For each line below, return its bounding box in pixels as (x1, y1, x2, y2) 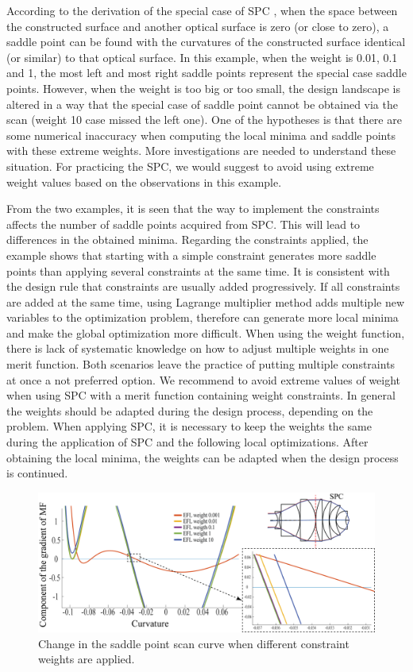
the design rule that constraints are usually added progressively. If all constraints (6, 278, 400, 295)
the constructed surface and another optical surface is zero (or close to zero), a (6, 17, 389, 34)
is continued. (6, 465, 68, 481)
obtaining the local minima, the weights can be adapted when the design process (6, 449, 399, 465)
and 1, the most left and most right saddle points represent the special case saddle (6, 64, 407, 81)
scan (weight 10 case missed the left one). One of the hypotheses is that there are (6, 111, 402, 128)
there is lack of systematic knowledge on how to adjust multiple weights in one (6, 340, 389, 357)
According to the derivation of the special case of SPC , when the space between (6, 2, 398, 18)
